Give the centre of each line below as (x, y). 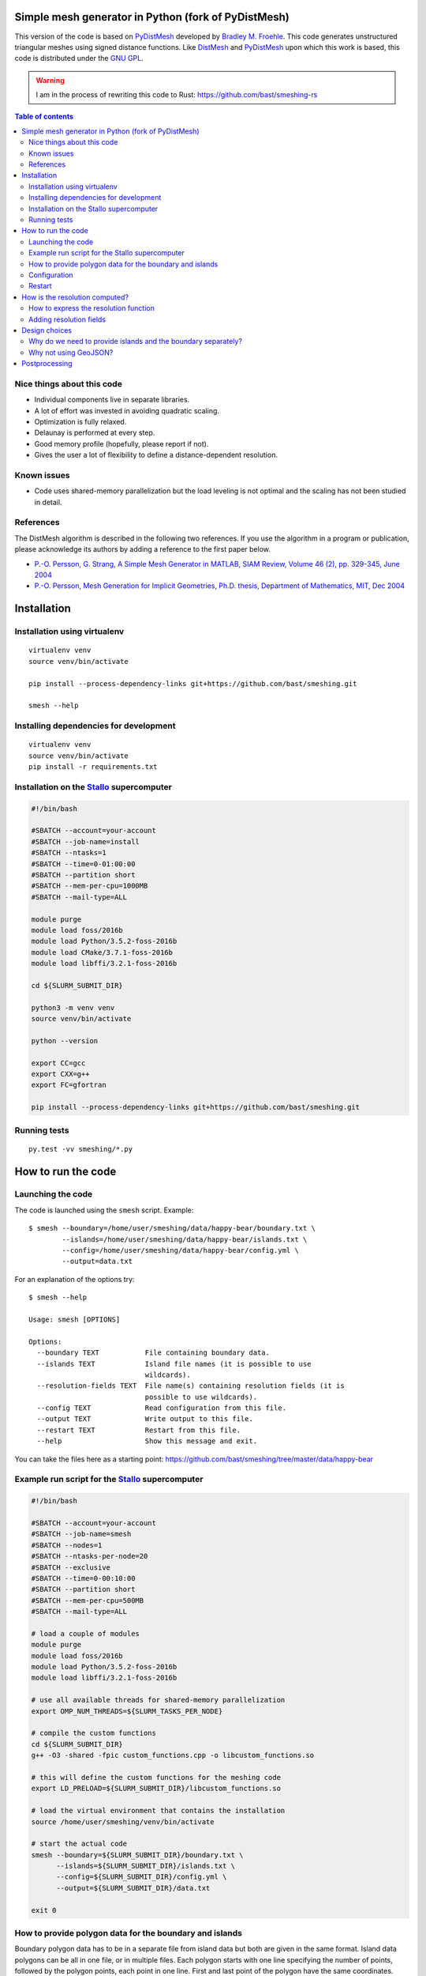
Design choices (47, 330)
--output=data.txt (97, 1261)
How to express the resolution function (92, 308)
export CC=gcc (58, 1063)
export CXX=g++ (60, 1074)
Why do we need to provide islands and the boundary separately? (135, 341)
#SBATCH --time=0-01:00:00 (83, 864)
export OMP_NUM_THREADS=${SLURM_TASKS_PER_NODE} (127, 1711)
